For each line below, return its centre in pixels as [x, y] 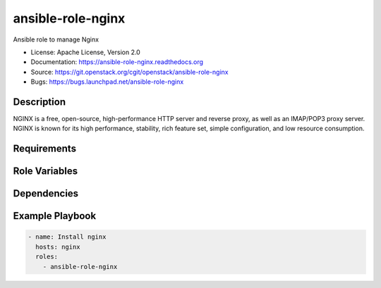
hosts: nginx [58, 247]
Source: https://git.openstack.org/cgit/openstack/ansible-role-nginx [129, 72]
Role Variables [45, 171]
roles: [47, 257]
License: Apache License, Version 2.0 [85, 52]
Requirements [45, 149]
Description [40, 102]
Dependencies [46, 194]
